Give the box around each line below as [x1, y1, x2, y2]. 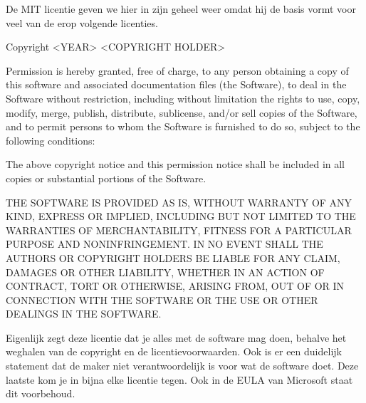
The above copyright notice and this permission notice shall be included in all [6, 157, 345, 172]
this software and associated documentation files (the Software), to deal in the [6, 77, 347, 92]
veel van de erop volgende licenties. [6, 15, 158, 30]
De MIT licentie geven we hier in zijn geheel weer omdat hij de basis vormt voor [6, 1, 356, 16]
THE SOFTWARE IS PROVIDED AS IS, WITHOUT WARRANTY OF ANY [6, 194, 352, 209]
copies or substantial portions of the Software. [6, 170, 206, 185]
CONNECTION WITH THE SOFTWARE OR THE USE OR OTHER [6, 292, 318, 307]
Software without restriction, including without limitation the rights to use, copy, [6, 90, 360, 105]
